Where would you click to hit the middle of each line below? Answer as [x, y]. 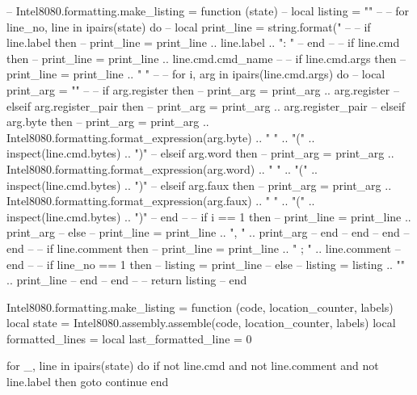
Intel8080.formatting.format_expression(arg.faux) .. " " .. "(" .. [161, 201]
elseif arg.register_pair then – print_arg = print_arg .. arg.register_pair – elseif [206, 105]
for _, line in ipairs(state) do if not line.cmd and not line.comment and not [193, 366]
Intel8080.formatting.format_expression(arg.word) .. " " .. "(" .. [162, 168]
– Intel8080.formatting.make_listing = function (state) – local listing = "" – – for [208, 11]
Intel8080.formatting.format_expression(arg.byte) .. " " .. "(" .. [161, 137]
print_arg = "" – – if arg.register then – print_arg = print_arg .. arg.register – [203, 89]
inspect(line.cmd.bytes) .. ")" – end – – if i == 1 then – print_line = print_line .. [209, 216]
